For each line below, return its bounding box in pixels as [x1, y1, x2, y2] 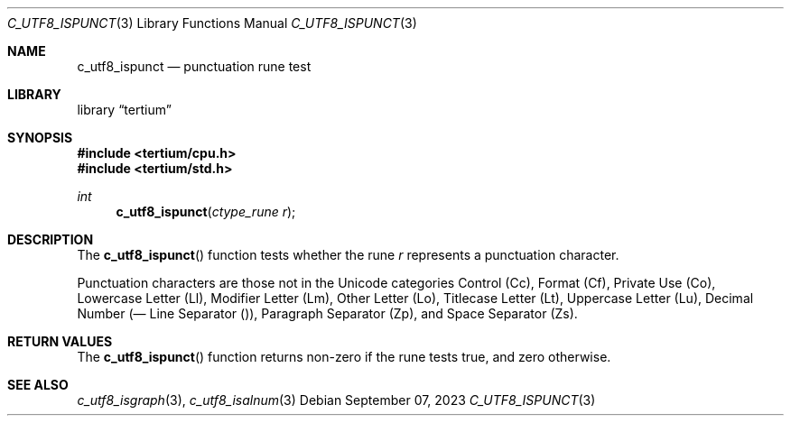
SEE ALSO [7, 377, 69, 392]
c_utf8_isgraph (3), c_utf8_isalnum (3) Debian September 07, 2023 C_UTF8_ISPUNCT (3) [77, 392, 596, 408]
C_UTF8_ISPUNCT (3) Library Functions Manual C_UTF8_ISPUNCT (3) [7, 15, 417, 31]
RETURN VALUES [7, 334, 113, 349]
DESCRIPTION [7, 232, 94, 247]
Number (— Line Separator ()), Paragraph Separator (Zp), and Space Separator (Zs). [77, 306, 578, 321]
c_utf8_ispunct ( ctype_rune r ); [116, 204, 296, 219]
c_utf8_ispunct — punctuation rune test [77, 59, 312, 74]
